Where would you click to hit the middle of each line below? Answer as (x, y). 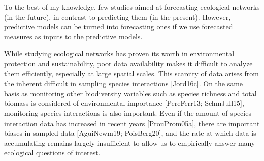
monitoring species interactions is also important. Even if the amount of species (128, 113)
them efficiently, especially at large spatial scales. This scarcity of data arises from (131, 73)
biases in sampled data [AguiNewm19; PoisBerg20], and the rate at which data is (130, 133)
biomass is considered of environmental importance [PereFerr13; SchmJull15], (124, 103)
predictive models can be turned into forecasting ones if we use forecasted (119, 27)
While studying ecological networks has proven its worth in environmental (119, 53)
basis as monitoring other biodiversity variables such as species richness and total (130, 93)
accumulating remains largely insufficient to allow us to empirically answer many (130, 143)
